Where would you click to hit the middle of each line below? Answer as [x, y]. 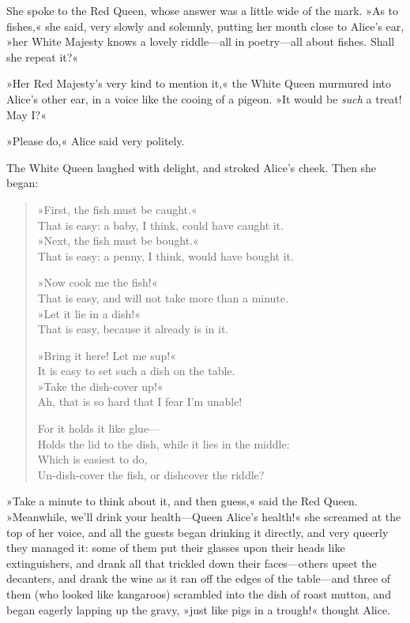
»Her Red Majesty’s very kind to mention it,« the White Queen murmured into [199, 83]
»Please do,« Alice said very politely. [96, 141]
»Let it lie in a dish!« [89, 313]
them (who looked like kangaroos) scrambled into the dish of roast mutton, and [199, 594]
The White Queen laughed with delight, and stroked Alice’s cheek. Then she [192, 167]
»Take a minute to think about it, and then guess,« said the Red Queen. [182, 501]
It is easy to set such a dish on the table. [136, 371]
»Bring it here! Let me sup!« [107, 355]
